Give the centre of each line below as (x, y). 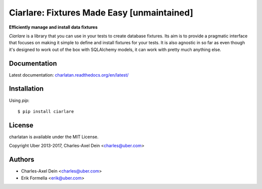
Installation (26, 89)
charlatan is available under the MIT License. (54, 137)
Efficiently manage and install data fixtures (53, 27)
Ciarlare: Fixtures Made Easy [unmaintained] (101, 13)
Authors (22, 160)
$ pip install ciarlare (46, 111)
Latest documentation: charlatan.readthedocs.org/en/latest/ (69, 75)
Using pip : (19, 100)
